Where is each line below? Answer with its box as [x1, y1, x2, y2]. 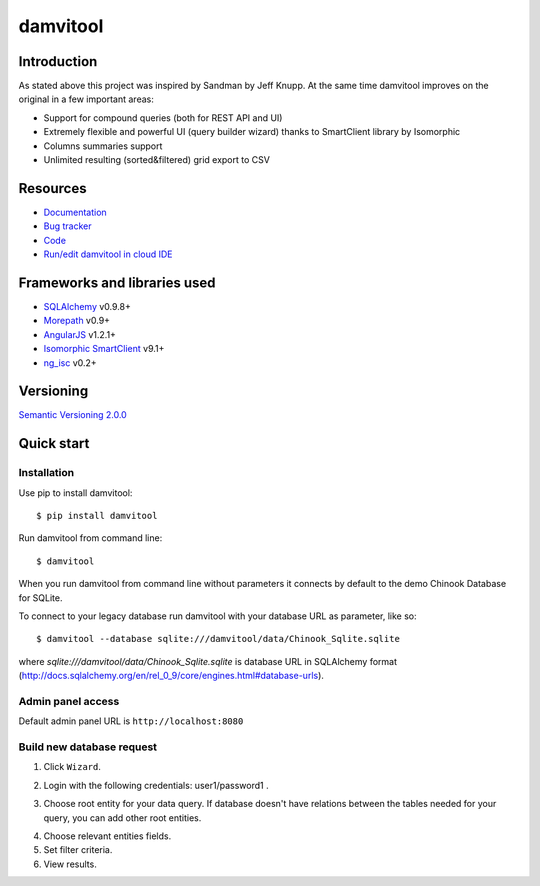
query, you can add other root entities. [43, 811, 202, 824]
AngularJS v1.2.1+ [43, 328, 117, 340]
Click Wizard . [43, 761, 102, 773]
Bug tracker [43, 220, 92, 232]
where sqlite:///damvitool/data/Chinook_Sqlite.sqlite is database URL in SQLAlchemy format [18, 655, 397, 667]
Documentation [43, 206, 107, 218]
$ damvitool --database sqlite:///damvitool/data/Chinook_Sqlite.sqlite [36, 633, 400, 645]
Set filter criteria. [43, 844, 113, 856]
